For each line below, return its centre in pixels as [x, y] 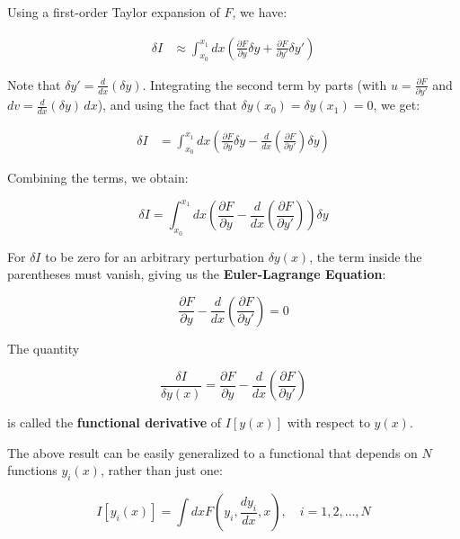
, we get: [397, 105]
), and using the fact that [167, 105]
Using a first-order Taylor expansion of [114, 12]
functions [32, 470]
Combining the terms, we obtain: [98, 178]
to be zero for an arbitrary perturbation [155, 256]
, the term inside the [366, 256]
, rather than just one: [161, 470]
